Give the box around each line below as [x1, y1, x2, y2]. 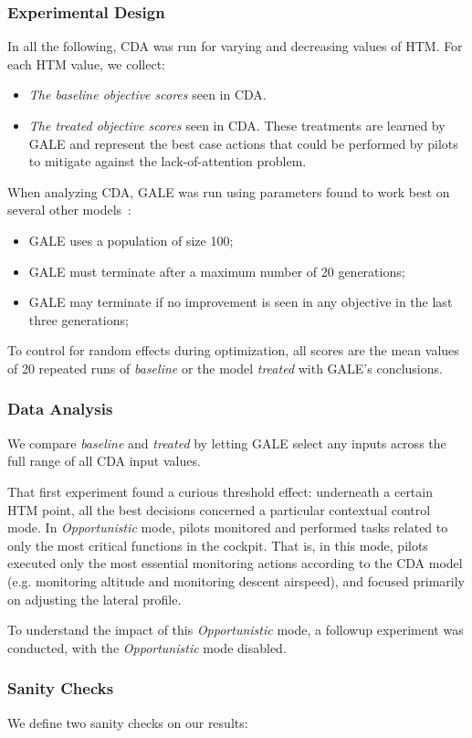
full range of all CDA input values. [7, 451, 201, 470]
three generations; [28, 310, 129, 329]
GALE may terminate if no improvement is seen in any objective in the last [28, 292, 453, 311]
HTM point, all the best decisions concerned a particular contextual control [7, 500, 431, 519]
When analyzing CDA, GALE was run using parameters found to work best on [7, 182, 450, 201]
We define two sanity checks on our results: [7, 712, 248, 732]
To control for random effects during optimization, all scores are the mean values [7, 341, 459, 360]
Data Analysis [7, 397, 113, 420]
